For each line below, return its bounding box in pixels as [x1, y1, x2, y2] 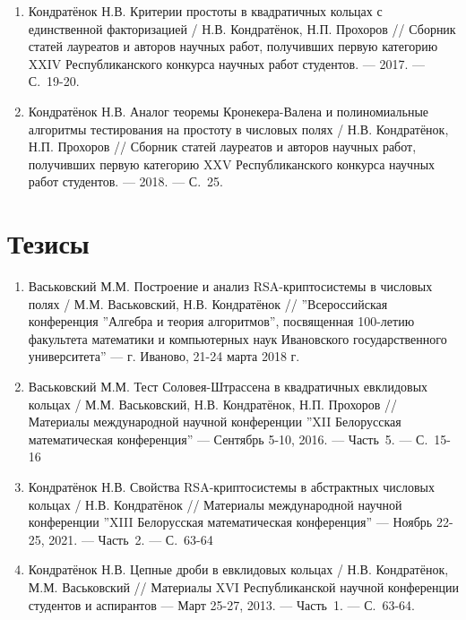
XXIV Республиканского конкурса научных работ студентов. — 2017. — [28, 54, 425, 73]
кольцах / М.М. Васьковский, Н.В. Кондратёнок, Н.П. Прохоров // [28, 394, 398, 413]
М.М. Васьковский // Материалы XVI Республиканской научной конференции [28, 577, 459, 596]
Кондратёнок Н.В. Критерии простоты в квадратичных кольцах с [28, 2, 383, 20]
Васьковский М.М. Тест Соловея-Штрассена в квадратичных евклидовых [28, 377, 428, 396]
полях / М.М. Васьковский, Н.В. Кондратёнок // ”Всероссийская [28, 294, 388, 313]
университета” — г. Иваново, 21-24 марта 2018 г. [28, 347, 300, 366]
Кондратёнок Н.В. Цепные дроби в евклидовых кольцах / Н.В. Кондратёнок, [28, 560, 449, 579]
